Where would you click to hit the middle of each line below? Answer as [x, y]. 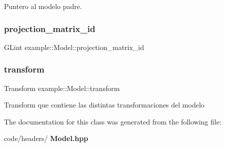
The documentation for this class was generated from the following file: [113, 121]
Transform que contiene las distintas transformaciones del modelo [104, 105]
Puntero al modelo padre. [43, 6]
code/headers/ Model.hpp [46, 138]
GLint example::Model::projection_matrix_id [74, 47]
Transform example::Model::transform [62, 88]
